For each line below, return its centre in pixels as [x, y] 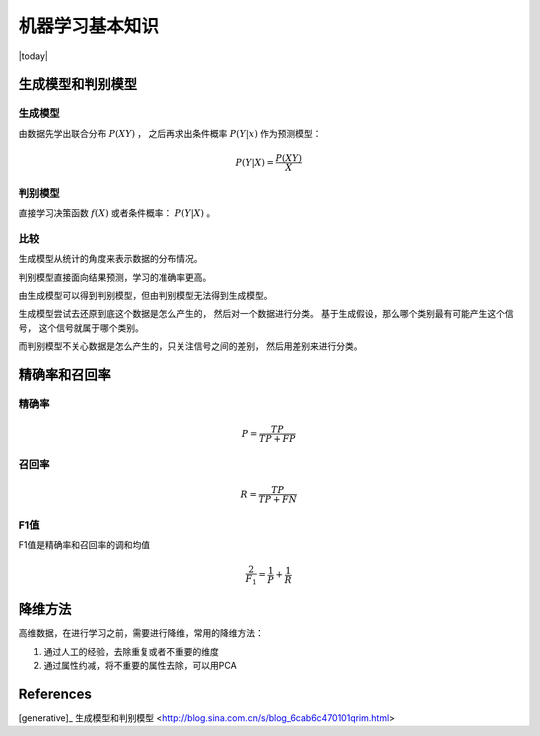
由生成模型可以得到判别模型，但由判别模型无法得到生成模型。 [145, 295]
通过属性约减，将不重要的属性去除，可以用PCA [140, 666]
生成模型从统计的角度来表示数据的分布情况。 [110, 259]
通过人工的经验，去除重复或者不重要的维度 [131, 651]
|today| [33, 56]
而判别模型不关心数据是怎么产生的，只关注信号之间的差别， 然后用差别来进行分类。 [190, 346]
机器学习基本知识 [89, 26]
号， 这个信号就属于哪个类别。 [81, 327]
